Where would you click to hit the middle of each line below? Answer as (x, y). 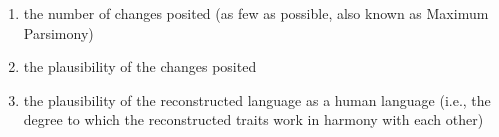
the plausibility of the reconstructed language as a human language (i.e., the (257, 99)
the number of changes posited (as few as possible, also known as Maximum (256, 13)
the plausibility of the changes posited (140, 66)
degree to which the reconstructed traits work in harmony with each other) (253, 119)
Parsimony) (58, 32)
